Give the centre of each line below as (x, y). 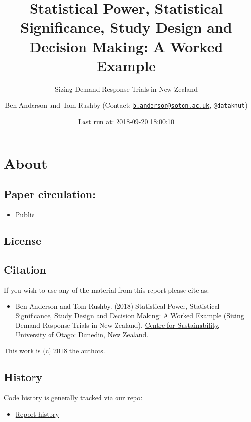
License (23, 240)
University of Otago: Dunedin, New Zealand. (82, 334)
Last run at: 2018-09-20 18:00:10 (126, 121)
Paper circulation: (50, 194)
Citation (25, 269)
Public (25, 214)
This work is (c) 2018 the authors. (55, 351)
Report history (37, 413)
